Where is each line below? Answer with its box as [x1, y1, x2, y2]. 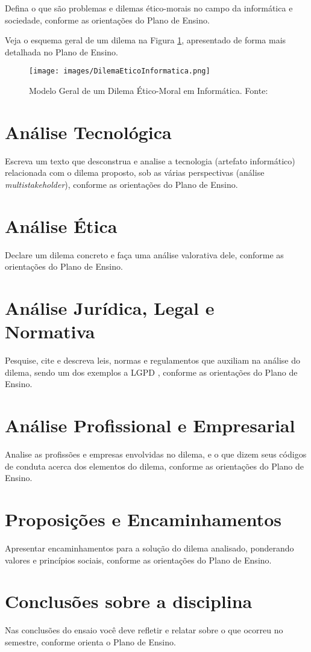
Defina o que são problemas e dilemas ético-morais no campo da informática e [5, 2, 293, 14]
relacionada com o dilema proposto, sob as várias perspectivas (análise [5, 166, 265, 179]
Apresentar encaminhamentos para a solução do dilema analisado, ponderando [5, 541, 294, 554]
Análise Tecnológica [5, 119, 172, 144]
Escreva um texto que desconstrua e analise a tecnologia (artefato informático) [5, 154, 295, 167]
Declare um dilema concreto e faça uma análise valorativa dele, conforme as [5, 248, 284, 261]
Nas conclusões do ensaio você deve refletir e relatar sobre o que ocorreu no [5, 624, 283, 636]
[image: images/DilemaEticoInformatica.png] [29, 67, 210, 76]
